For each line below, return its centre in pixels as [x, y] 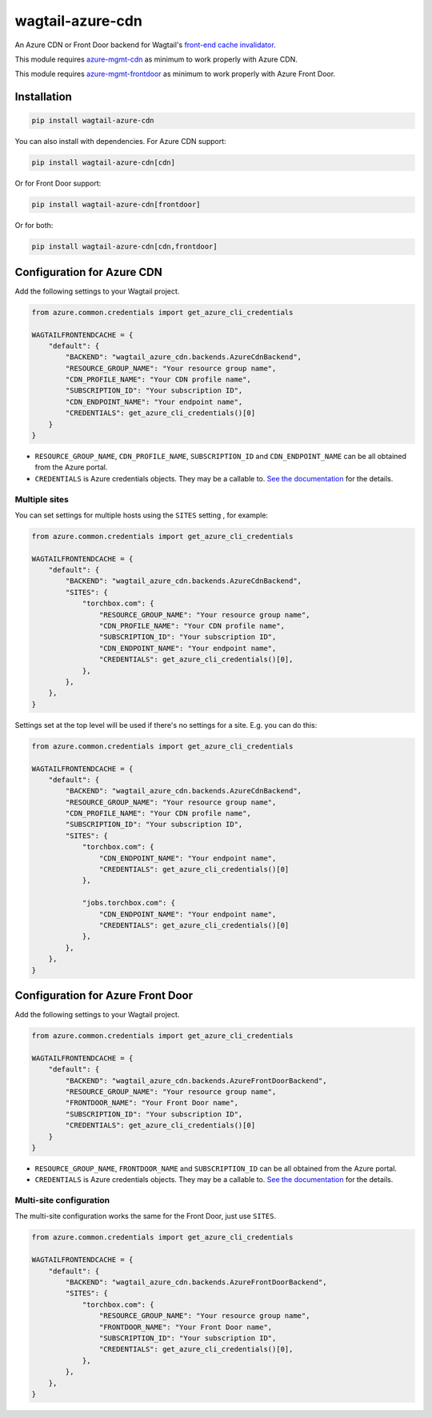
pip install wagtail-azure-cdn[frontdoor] [116, 205]
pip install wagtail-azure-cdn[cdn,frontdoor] [124, 247]
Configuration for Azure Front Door [104, 995]
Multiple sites [42, 499]
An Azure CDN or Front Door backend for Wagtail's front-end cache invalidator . [145, 45]
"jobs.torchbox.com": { [129, 903]
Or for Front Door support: [58, 183]
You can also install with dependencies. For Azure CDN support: [121, 142]
